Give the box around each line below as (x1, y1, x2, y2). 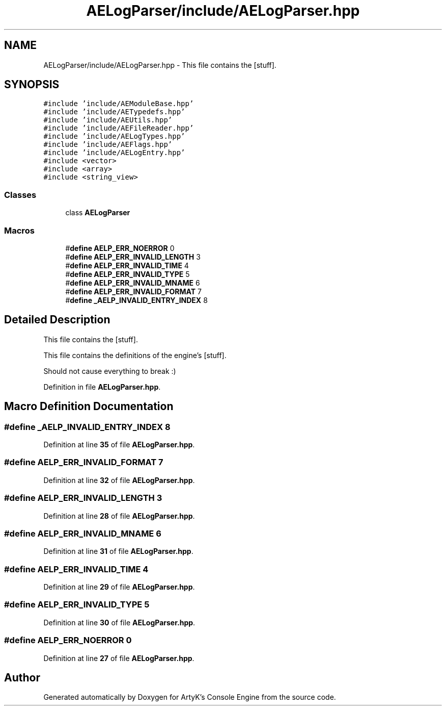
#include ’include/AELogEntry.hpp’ (43, 148, 185, 157)
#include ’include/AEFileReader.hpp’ (43, 124, 194, 133)
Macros (4, 225, 35, 236)
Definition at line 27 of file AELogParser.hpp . (43, 653, 194, 663)
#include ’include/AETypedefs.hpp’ (43, 108, 185, 116)
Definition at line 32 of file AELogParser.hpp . (43, 475, 195, 485)
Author (4, 671, 40, 684)
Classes (4, 189, 37, 200)
